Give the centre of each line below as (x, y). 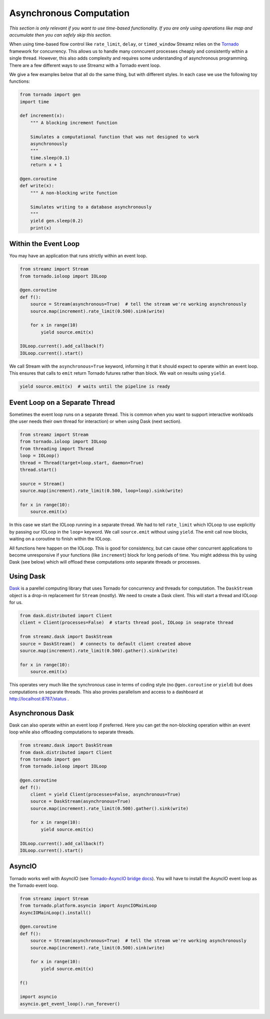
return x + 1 (46, 165)
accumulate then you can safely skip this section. (60, 35)
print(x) (41, 228)
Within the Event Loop (44, 244)
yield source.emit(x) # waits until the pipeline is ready (95, 387)
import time (34, 102)
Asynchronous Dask (42, 713)
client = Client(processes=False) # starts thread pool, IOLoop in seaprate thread (126, 623)
